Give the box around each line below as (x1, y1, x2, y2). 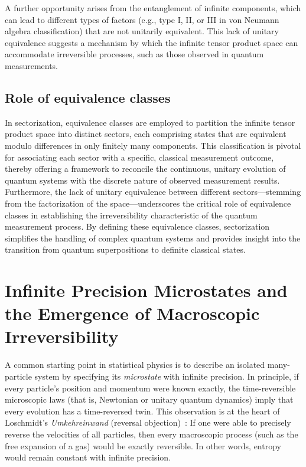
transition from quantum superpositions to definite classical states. (5, 243, 246, 256)
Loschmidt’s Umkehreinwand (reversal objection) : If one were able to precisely (5, 416, 291, 429)
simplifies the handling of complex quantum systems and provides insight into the (5, 231, 301, 244)
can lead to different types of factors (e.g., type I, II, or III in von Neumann (5, 13, 279, 25)
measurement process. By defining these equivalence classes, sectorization (5, 220, 270, 233)
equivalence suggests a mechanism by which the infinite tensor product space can (5, 36, 298, 48)
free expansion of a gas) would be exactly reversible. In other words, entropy (5, 439, 281, 452)
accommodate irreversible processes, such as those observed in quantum (5, 48, 264, 60)
